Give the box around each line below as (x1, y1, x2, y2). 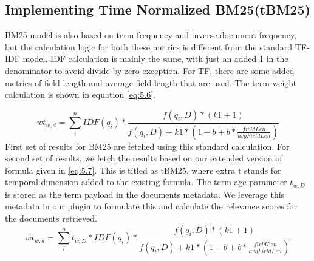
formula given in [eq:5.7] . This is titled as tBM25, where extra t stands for (5, 163, 281, 176)
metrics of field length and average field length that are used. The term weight (5, 76, 297, 89)
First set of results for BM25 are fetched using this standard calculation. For (5, 140, 290, 152)
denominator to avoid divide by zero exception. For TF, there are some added (5, 64, 295, 76)
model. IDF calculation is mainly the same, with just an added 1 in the (22, 52, 288, 65)
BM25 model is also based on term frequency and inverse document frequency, (5, 29, 297, 41)
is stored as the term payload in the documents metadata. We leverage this (5, 188, 285, 200)
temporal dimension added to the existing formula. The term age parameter (5, 175, 287, 188)
